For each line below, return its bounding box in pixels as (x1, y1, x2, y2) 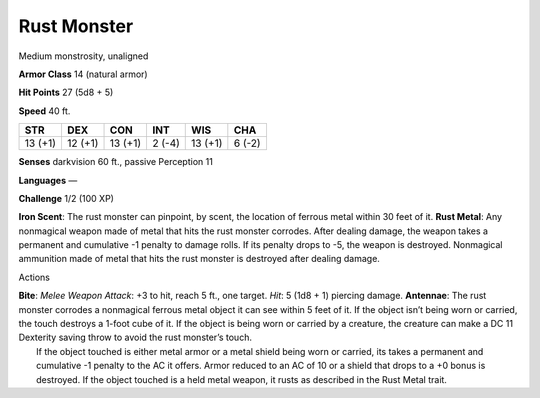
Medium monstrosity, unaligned (18, 50, 149, 62)
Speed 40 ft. (18, 105, 71, 117)
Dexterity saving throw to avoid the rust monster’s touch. (18, 331, 252, 344)
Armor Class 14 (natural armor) (18, 68, 149, 80)
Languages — (18, 174, 78, 186)
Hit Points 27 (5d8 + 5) (18, 86, 114, 99)
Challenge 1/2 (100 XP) (18, 192, 115, 204)
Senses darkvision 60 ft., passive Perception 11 (18, 156, 214, 168)
